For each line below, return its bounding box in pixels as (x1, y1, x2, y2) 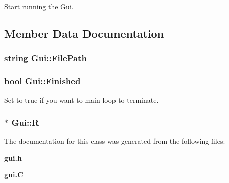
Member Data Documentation (4, 25, 164, 41)
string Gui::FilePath (4, 52, 87, 64)
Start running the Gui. (4, 1, 74, 11)
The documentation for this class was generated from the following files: (4, 136, 225, 146)
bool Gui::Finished (4, 75, 81, 87)
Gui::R (11, 116, 39, 128)
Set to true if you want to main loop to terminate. (4, 95, 159, 105)
